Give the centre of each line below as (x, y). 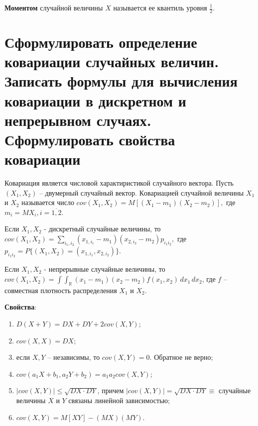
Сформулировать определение (101, 42)
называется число (48, 202)
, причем (111, 390)
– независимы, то (74, 357)
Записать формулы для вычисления (121, 81)
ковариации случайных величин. (112, 61)
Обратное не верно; (184, 357)
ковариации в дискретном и (96, 100)
